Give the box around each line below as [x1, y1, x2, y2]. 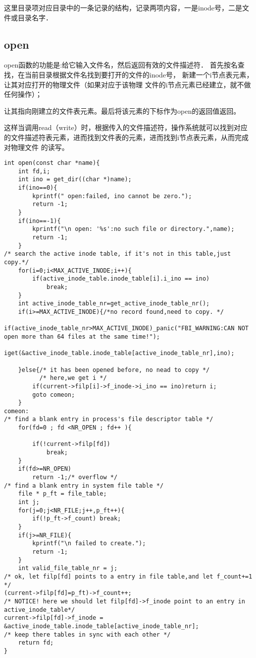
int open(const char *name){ [4, 159, 100, 167]
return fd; [18, 639, 54, 647]
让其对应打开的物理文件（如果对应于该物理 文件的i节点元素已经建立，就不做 [4, 79, 251, 89]
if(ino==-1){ [18, 217, 61, 224]
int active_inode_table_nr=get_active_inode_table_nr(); [18, 300, 210, 307]
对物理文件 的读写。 [4, 142, 69, 152]
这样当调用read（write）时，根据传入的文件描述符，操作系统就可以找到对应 [4, 122, 248, 133]
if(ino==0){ [18, 184, 57, 192]
